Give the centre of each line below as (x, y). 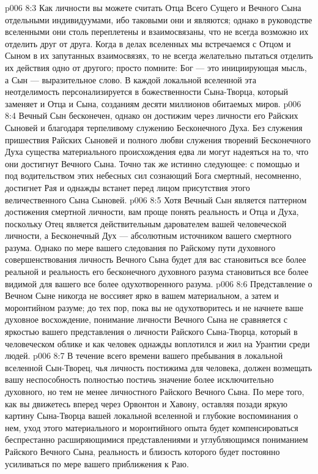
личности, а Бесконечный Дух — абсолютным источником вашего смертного (148, 235)
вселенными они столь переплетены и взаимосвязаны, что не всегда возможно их (157, 32)
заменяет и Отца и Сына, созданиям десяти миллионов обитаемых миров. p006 (153, 103)
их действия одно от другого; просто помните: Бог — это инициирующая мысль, (156, 67)
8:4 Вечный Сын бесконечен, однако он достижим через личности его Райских (152, 115)
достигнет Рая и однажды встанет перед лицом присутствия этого (128, 187)
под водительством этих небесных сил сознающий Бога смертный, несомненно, (153, 175)
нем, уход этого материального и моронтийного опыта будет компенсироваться (152, 427)
